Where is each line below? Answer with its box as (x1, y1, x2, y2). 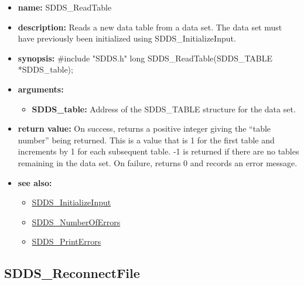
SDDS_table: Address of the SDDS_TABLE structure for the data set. (32, 102, 296, 115)
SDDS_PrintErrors (32, 235, 101, 248)
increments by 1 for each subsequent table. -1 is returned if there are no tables (18, 145, 299, 157)
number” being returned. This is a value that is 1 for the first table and (18, 133, 275, 146)
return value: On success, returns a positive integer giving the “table (18, 122, 271, 135)
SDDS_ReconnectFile (4, 264, 140, 282)
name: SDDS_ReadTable (18, 1, 112, 13)
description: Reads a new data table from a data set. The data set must (18, 20, 282, 33)
